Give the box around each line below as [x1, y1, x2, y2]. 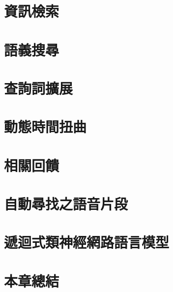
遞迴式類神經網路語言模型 [4, 232, 170, 252]
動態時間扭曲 [4, 117, 87, 137]
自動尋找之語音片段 [4, 194, 128, 214]
